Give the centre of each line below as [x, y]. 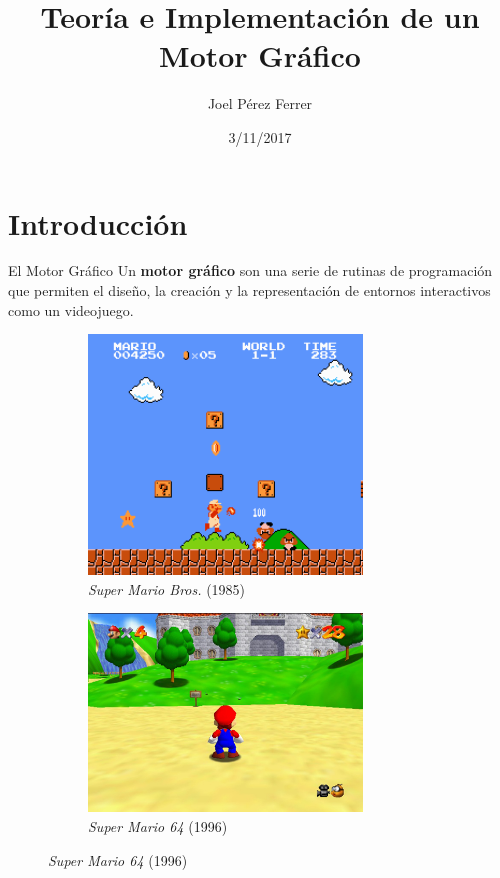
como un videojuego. [71, 309]
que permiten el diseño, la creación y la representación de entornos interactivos [249, 290]
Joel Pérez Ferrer [260, 103]
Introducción [98, 222]
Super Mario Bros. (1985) [167, 588]
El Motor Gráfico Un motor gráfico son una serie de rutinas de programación [250, 270]
